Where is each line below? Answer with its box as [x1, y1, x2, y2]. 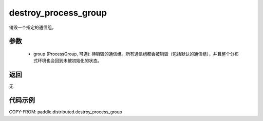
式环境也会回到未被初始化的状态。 [33, 58, 102, 63]
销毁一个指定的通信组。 [9, 24, 56, 30]
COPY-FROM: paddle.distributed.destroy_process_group [9, 109, 123, 115]
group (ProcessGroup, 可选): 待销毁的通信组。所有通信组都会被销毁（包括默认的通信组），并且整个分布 [33, 51, 239, 57]
